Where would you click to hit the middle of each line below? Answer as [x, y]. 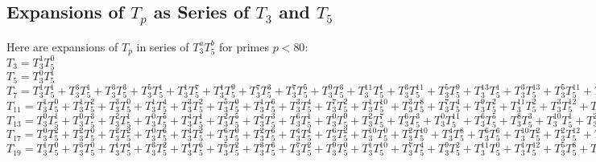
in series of [163, 46]
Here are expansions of [62, 46]
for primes [244, 46]
